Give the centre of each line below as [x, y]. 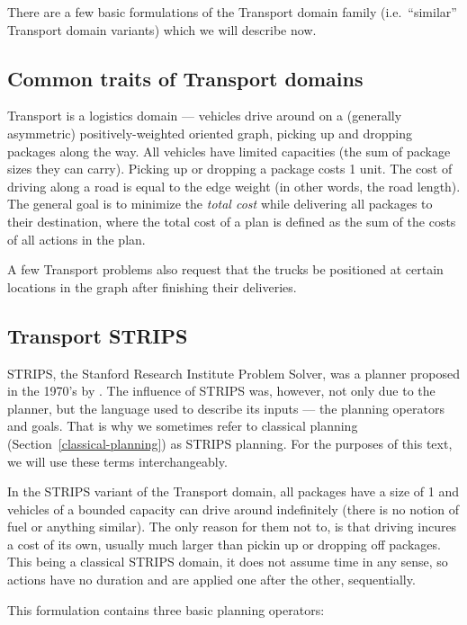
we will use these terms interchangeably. [117, 461]
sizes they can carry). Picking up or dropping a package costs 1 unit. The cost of [230, 169]
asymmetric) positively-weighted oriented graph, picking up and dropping [210, 133]
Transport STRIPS [98, 335]
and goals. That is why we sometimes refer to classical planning [183, 426]
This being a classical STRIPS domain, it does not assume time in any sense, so [228, 562]
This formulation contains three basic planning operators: [166, 609]
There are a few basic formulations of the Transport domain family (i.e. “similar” [232, 12]
